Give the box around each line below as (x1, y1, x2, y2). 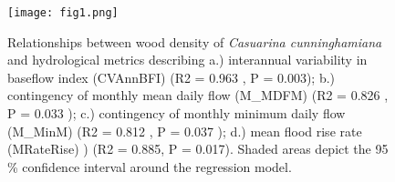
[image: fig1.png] (7, 6, 119, 19)
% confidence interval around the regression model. (7, 157, 292, 176)
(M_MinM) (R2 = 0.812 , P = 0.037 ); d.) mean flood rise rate (7, 121, 362, 140)
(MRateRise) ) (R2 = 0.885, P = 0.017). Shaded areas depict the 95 (7, 139, 389, 158)
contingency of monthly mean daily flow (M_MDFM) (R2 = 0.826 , (7, 86, 389, 105)
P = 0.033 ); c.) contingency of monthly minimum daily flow (7, 104, 346, 123)
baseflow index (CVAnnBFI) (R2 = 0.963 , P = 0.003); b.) (7, 67, 336, 86)
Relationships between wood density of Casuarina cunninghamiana (7, 32, 382, 51)
